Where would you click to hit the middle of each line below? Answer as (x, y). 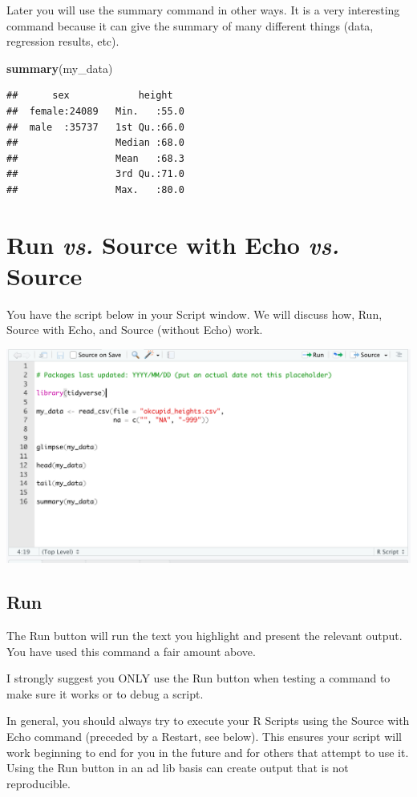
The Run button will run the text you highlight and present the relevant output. (204, 636)
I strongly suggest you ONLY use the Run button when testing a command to (198, 678)
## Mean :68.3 (95, 158)
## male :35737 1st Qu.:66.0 (95, 127)
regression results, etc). (63, 41)
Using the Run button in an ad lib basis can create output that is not (178, 768)
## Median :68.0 (95, 143)
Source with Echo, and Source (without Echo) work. (135, 330)
